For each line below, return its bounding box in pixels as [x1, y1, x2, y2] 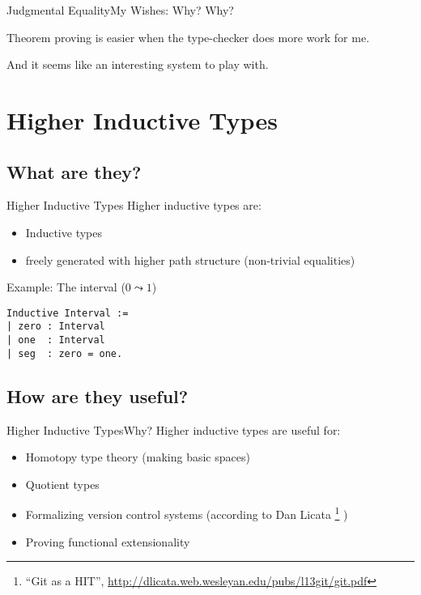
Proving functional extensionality [25, 533, 190, 550]
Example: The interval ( [6, 278, 125, 295]
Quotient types [25, 475, 100, 492]
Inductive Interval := [6, 307, 129, 319]
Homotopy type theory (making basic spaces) [25, 448, 250, 465]
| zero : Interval [6, 321, 105, 333]
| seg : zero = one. [6, 347, 123, 359]
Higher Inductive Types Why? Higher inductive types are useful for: [6, 421, 341, 438]
